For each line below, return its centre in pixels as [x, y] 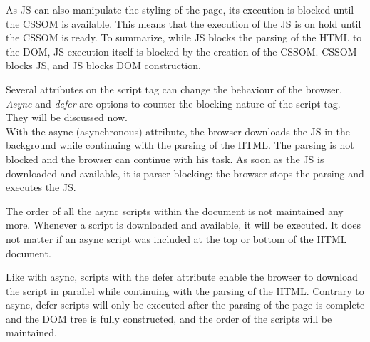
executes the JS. [41, 187]
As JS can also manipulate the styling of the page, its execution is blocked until [180, 9]
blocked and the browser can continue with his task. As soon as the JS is [165, 159]
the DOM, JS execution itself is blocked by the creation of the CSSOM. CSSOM [181, 51]
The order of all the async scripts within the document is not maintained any [175, 211]
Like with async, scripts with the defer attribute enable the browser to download [182, 277]
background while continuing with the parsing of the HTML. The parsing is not [180, 145]
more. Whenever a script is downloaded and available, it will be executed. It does [184, 225]
